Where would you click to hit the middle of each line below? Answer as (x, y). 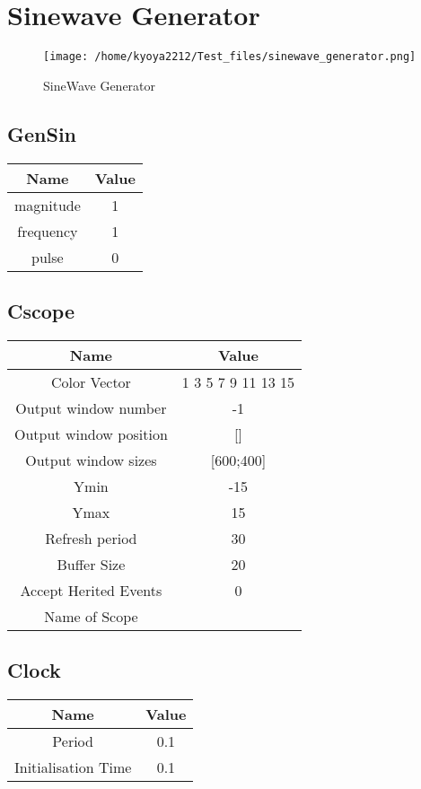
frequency (48, 231)
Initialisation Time (73, 767)
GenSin (42, 133)
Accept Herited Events (91, 590)
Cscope (41, 310)
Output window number (91, 408)
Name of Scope (91, 616)
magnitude (48, 205)
